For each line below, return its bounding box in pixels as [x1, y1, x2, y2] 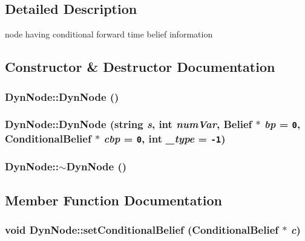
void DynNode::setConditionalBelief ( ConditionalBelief [5, 222, 279, 237]
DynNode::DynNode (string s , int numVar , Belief [5, 117, 252, 132]
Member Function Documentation [5, 190, 223, 209]
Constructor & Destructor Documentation [5, 57, 275, 76]
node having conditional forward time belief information [5, 28, 213, 40]
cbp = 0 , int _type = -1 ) [103, 130, 226, 146]
